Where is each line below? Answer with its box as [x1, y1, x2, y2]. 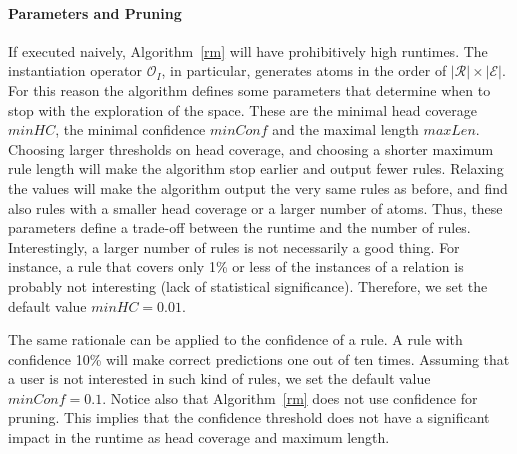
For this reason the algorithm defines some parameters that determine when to [8, 79, 491, 100]
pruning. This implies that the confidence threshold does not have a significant [8, 407, 490, 428]
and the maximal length [272, 119, 419, 140]
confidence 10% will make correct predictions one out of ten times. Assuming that [8, 348, 510, 369]
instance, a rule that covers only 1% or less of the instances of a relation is [8, 256, 464, 277]
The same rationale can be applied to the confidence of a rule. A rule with [8, 329, 463, 350]
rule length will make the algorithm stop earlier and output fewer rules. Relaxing [8, 158, 504, 179]
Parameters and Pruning [8, 2, 182, 23]
